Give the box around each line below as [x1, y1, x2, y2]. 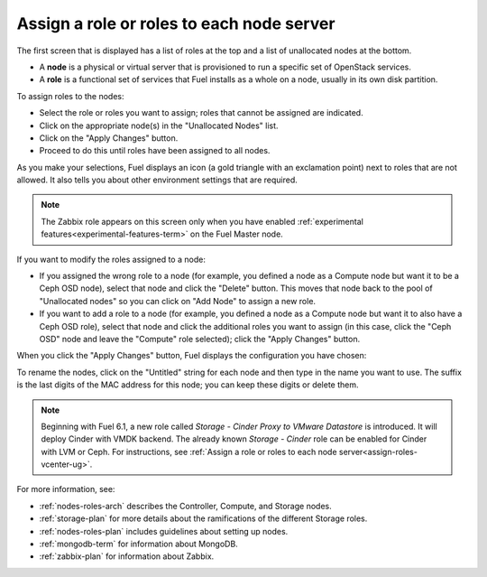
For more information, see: [16, 484, 115, 495]
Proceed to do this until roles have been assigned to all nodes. [39, 145, 271, 156]
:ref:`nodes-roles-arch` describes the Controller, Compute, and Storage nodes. [39, 500, 333, 511]
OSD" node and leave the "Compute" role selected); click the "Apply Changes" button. [39, 333, 361, 344]
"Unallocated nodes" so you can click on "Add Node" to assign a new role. [39, 295, 316, 306]
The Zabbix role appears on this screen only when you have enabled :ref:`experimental [41, 216, 364, 227]
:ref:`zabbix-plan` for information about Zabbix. [39, 551, 215, 562]
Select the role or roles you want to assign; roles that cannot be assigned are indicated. [39, 107, 364, 118]
